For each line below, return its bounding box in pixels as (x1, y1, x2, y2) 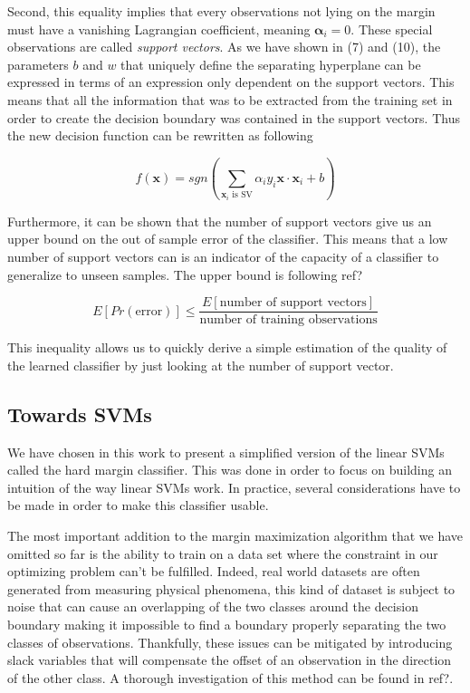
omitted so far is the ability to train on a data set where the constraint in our (7, 544, 438, 563)
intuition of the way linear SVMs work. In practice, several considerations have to (7, 477, 461, 496)
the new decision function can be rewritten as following (7, 126, 313, 145)
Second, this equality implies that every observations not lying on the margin (7, 2, 436, 20)
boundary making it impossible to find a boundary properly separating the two (7, 614, 446, 633)
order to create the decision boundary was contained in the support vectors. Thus (7, 108, 460, 127)
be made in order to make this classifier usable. (7, 496, 269, 515)
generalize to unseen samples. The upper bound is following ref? (7, 265, 363, 284)
